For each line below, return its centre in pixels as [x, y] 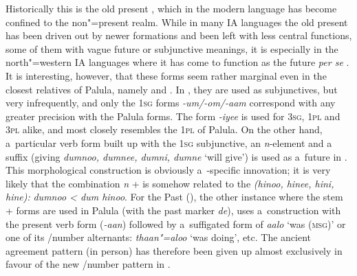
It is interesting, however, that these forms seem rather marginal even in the [166, 75]
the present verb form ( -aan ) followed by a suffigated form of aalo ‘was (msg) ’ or [176, 223]
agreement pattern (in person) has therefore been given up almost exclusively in [174, 250]
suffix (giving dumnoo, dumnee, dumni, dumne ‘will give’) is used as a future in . [176, 156]
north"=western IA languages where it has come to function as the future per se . [177, 62]
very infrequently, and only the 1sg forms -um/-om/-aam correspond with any [171, 103]
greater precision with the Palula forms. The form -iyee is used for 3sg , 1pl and [173, 116]
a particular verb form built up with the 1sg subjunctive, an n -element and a [169, 142]
